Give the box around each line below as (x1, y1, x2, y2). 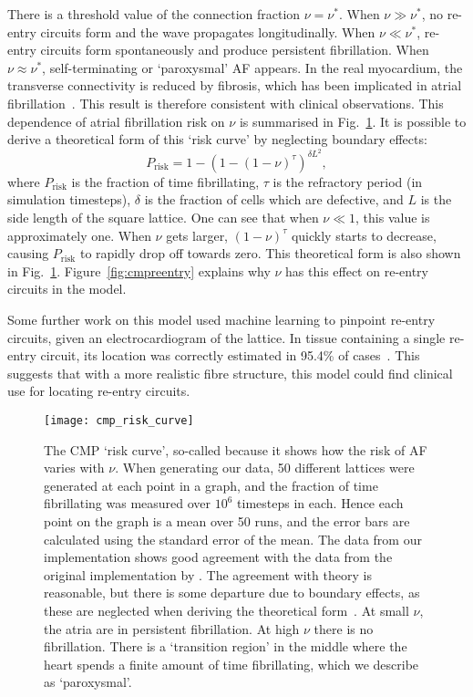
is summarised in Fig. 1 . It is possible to (239, 111, 467, 130)
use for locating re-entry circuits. (7, 381, 190, 401)
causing (7, 244, 49, 263)
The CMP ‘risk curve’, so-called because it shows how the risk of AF (44, 440, 427, 459)
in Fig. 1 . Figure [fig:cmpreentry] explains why (7, 261, 271, 280)
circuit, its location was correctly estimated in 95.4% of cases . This (40, 346, 420, 365)
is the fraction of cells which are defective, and (144, 190, 404, 209)
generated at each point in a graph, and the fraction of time (44, 475, 378, 494)
